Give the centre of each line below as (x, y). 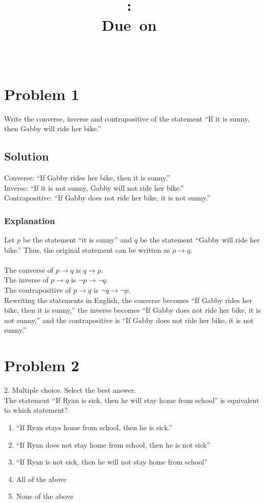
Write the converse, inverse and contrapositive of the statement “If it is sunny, (127, 118)
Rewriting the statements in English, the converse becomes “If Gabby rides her (128, 300)
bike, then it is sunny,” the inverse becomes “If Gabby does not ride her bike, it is (132, 310)
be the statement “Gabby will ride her (200, 240)
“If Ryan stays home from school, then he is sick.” (94, 427)
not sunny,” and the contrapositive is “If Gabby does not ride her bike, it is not (129, 320)
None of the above (45, 496)
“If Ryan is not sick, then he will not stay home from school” (112, 462)
